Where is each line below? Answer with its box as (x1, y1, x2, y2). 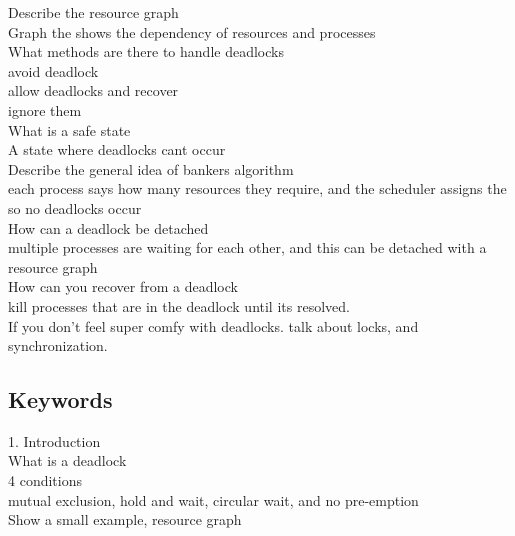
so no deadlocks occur (8, 197, 142, 218)
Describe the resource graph (8, 2, 179, 22)
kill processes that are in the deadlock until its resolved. (8, 295, 350, 316)
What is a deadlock (8, 450, 127, 471)
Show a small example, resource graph (8, 509, 242, 530)
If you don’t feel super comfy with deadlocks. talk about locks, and (8, 315, 419, 336)
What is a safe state (8, 119, 131, 140)
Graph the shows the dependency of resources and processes (8, 21, 376, 42)
